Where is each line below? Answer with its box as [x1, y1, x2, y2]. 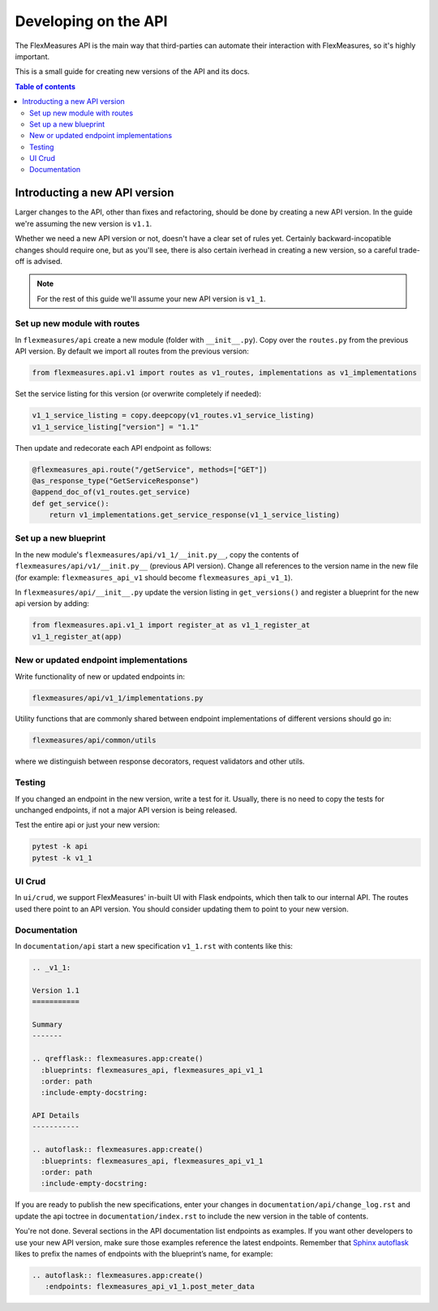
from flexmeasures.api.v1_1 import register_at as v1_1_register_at [32, 621, 311, 630]
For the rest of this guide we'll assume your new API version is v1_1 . [36, 293, 266, 304]
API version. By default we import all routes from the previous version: [15, 346, 249, 357]
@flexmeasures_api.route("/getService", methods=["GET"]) [32, 465, 268, 474]
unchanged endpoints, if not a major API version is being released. [15, 805, 238, 815]
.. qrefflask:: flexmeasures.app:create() [32, 1054, 204, 1063]
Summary [32, 1019, 62, 1029]
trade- [398, 244, 421, 255]
